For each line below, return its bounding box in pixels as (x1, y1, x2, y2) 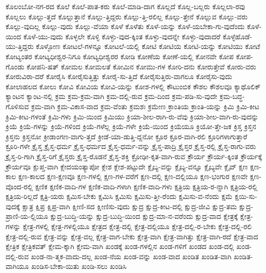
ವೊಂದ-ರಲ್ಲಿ (6, 181, 33, 191)
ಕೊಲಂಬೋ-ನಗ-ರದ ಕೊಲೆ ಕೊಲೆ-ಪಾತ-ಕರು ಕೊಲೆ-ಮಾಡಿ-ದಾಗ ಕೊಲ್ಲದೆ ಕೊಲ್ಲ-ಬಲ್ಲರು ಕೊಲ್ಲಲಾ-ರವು (6, 1, 245, 11)
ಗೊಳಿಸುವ (6, 101, 29, 111)
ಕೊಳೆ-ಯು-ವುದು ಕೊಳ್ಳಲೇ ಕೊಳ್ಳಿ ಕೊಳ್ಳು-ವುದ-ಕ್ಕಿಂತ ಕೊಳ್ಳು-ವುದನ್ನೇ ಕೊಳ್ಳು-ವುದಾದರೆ (23, 31, 221, 41)
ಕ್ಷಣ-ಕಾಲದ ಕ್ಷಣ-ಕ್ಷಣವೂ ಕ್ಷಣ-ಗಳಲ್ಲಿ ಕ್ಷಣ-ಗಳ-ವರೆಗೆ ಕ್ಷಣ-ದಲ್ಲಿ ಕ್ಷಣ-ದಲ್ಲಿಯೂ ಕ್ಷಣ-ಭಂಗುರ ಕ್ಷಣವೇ (18, 171, 248, 182)
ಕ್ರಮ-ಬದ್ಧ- (220, 91, 245, 102)
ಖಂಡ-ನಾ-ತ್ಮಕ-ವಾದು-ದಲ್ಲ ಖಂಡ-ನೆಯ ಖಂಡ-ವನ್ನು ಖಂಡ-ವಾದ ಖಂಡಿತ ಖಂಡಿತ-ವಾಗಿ (31, 251, 232, 261)
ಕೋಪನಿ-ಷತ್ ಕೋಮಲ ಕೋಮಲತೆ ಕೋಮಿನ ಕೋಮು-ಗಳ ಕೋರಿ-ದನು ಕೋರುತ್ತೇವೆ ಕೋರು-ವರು (26, 61, 256, 71)
